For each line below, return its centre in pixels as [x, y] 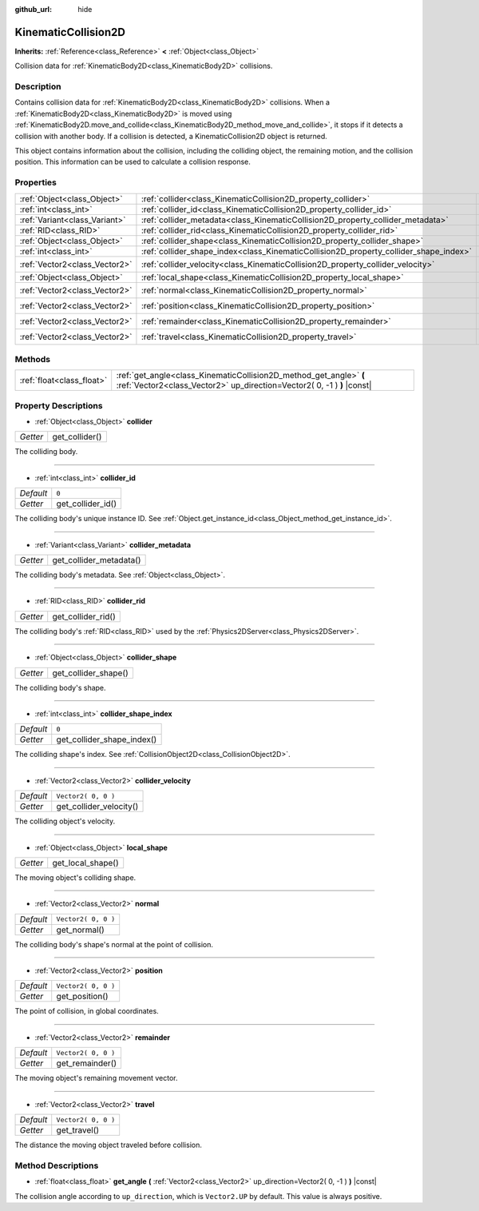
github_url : [33, 9]
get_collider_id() [87, 504]
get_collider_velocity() [97, 807]
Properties [36, 182]
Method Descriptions [57, 1165]
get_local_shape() [85, 862]
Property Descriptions [59, 405]
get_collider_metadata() [97, 560]
